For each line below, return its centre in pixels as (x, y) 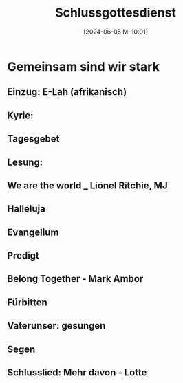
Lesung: (25, 162)
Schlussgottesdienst (116, 13)
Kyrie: (20, 115)
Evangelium (33, 232)
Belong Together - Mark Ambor (75, 279)
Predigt (23, 256)
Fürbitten (28, 302)
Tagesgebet (33, 139)
